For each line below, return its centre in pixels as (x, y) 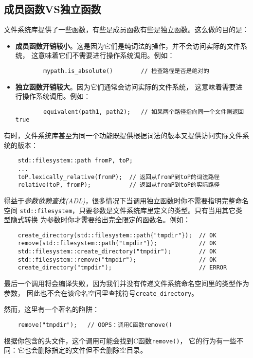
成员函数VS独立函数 (53, 9)
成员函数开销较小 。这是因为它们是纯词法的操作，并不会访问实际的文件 (128, 45)
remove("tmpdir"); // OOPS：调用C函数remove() (95, 325)
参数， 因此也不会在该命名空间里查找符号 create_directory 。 (101, 293)
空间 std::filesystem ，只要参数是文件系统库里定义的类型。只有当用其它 (120, 210)
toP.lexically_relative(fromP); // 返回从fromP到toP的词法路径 (119, 177)
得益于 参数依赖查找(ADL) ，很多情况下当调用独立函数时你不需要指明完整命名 (126, 200)
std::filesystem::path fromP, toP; (75, 161)
